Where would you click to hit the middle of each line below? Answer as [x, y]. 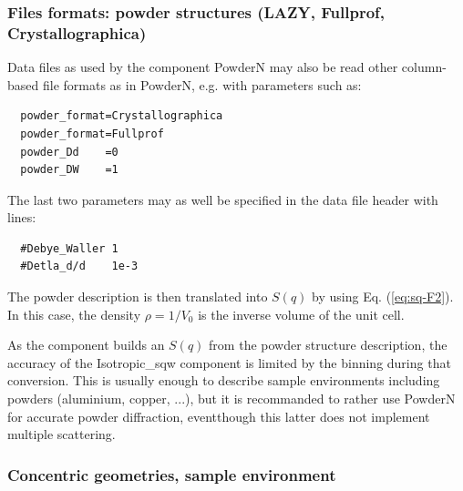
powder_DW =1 [69, 170]
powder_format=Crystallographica [122, 116]
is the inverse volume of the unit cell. [301, 314]
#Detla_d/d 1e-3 [79, 266]
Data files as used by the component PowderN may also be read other [203, 67]
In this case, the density [74, 314]
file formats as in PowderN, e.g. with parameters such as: [202, 84]
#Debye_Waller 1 [69, 248]
